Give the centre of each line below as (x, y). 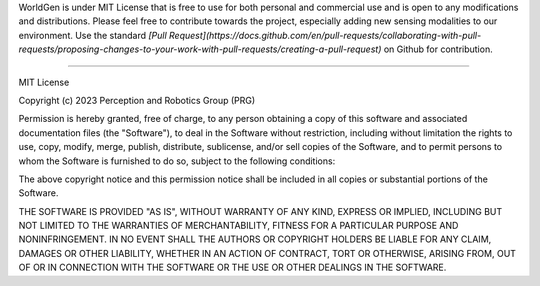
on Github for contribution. (438, 49)
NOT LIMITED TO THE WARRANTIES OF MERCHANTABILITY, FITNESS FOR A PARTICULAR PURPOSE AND (238, 226)
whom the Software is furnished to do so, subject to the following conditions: (177, 161)
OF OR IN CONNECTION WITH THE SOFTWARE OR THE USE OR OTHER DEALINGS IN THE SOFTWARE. (232, 267)
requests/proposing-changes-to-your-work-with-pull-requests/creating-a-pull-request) (200, 49)
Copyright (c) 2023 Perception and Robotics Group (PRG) (137, 100)
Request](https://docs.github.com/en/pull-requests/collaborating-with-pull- (325, 35)
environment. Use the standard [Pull (92, 35)
